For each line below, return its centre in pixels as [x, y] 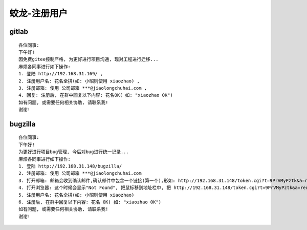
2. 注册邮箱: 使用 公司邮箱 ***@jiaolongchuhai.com [80, 173]
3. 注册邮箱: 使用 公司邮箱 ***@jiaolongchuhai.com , [83, 88]
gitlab [19, 32]
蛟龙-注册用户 [39, 13]
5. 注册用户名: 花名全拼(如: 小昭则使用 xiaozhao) [76, 195]
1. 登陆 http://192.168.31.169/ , [61, 74]
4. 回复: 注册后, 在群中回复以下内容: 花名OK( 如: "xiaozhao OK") [96, 95]
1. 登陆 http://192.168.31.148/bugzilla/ [70, 166]
